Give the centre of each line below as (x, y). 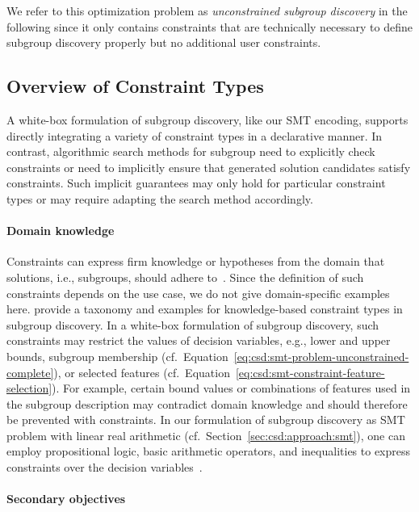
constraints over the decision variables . (105, 467)
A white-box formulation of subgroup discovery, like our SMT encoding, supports (207, 119)
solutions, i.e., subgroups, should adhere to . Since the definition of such (185, 277)
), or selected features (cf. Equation (142, 372)
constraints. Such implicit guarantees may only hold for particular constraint (196, 183)
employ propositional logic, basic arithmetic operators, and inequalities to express (209, 451)
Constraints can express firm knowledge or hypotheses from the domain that (196, 261)
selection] (29, 388)
